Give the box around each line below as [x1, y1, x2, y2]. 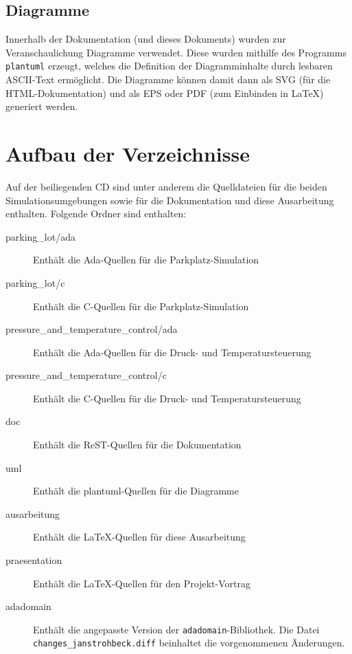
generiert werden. [5, 99, 78, 113]
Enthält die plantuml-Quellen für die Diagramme [33, 483, 239, 498]
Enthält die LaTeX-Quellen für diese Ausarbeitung [33, 530, 246, 544]
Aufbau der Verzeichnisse [5, 140, 250, 168]
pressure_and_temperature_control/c [5, 368, 167, 382]
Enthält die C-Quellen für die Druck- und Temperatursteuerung [33, 391, 301, 405]
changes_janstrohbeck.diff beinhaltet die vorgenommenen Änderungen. [33, 635, 345, 650]
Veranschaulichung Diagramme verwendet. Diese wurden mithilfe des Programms [5, 45, 347, 59]
